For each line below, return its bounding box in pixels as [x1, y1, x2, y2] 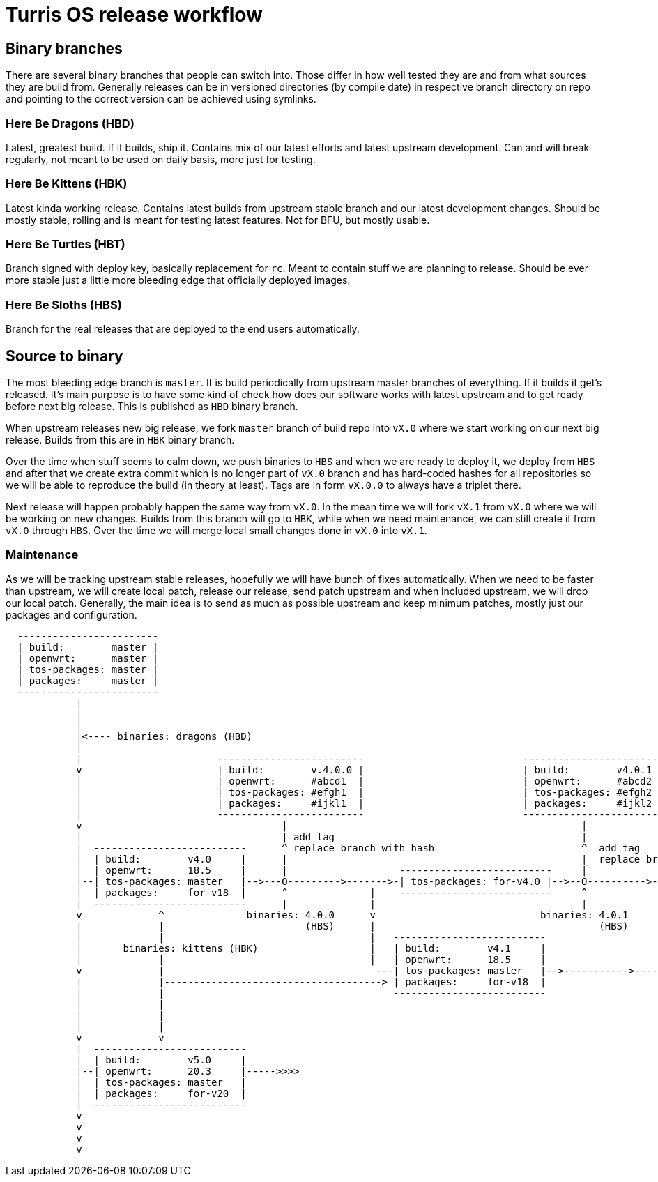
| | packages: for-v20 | [76, 1087, 247, 1099]
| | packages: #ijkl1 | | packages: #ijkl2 [76, 797, 652, 809]
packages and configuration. [6, 608, 137, 621]
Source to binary [6, 347, 123, 365]
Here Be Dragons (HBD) [6, 116, 135, 130]
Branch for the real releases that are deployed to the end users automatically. [6, 323, 360, 335]
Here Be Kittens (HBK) [6, 176, 128, 191]
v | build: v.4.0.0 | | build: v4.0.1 [76, 764, 652, 775]
